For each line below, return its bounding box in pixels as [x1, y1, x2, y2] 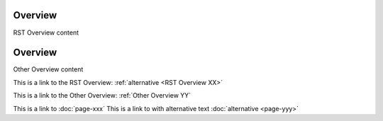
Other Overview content [13, 65, 84, 74]
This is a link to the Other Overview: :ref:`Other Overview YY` [13, 91, 191, 100]
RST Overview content [13, 28, 79, 37]
